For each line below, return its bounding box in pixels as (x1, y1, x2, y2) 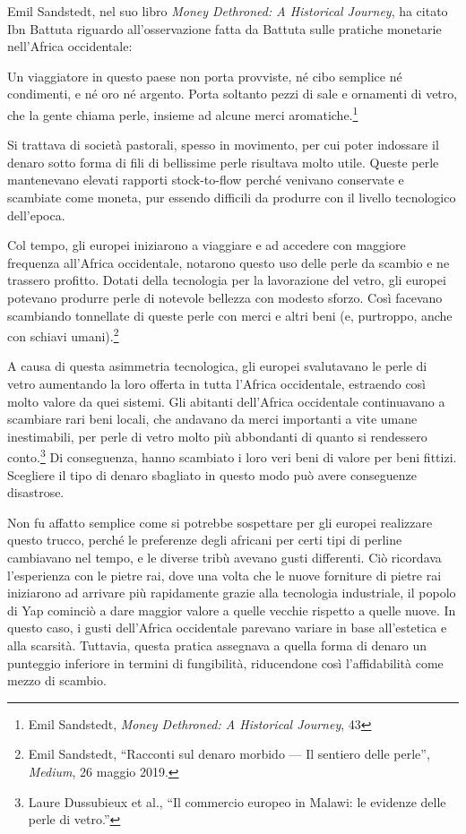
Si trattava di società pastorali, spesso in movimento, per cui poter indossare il (7, 135, 439, 154)
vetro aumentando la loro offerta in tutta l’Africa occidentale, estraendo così (7, 374, 427, 392)
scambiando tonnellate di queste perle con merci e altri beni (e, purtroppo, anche (7, 305, 453, 324)
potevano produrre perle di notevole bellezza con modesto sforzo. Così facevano (7, 288, 443, 306)
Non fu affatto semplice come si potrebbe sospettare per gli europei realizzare (7, 512, 433, 531)
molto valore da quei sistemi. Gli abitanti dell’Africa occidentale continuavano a (7, 391, 445, 410)
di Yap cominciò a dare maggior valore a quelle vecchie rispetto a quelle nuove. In (7, 600, 456, 619)
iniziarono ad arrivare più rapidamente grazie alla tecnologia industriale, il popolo (7, 583, 456, 602)
